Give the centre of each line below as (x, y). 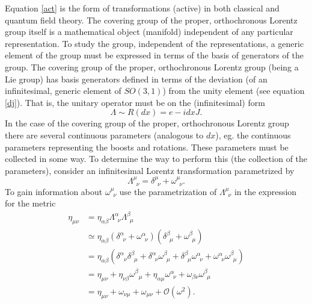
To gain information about (54, 191)
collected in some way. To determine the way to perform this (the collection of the (156, 159)
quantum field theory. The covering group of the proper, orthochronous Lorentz (151, 20)
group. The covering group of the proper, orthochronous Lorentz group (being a (152, 67)
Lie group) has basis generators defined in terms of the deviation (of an (136, 79)
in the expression (265, 191)
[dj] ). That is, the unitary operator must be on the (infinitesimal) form (135, 102)
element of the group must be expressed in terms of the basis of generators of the (154, 55)
